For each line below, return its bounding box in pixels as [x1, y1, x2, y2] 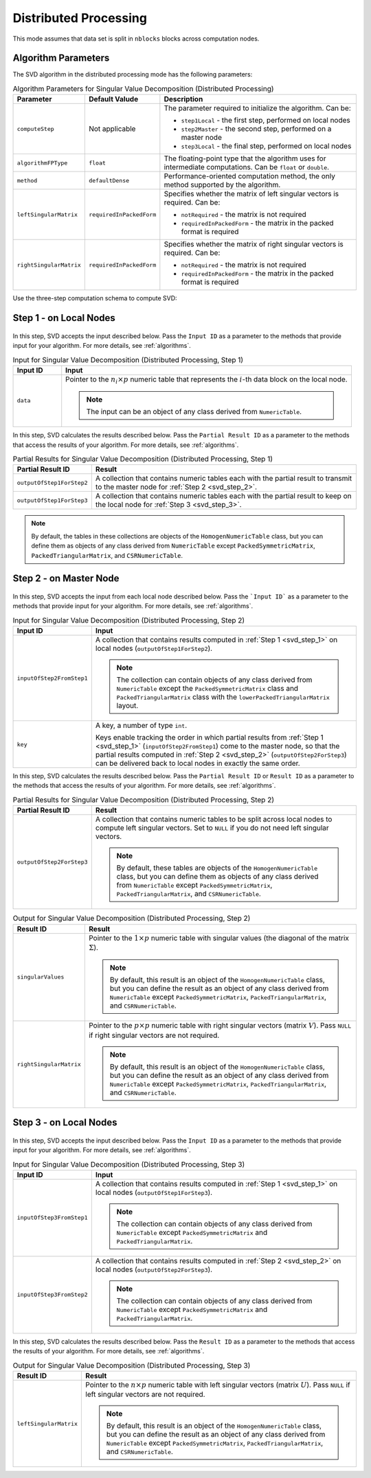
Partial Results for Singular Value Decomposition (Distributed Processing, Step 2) [12, 795, 275, 805]
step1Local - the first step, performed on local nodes [181, 116, 350, 125]
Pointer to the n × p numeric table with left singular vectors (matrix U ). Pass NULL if [85, 1380, 350, 1390]
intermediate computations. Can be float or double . [164, 163, 330, 172]
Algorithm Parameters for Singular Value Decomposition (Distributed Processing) [12, 84, 274, 94]
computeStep [16, 125, 54, 132]
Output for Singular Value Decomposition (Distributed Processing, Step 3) [12, 1360, 251, 1370]
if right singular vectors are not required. [88, 1030, 220, 1040]
